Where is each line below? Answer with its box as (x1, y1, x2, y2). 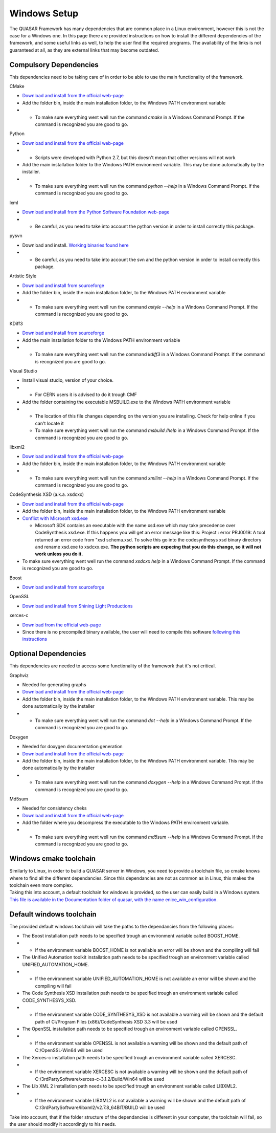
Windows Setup (9, 8, 79, 19)
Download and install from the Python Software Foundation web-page (22, 209, 170, 215)
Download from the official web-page (22, 622, 101, 628)
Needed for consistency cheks (22, 805, 87, 811)
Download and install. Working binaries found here (22, 242, 129, 248)
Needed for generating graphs (22, 682, 86, 688)
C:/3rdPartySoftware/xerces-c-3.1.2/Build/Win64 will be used (35, 1076, 165, 1082)
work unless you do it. (35, 551, 83, 557)
